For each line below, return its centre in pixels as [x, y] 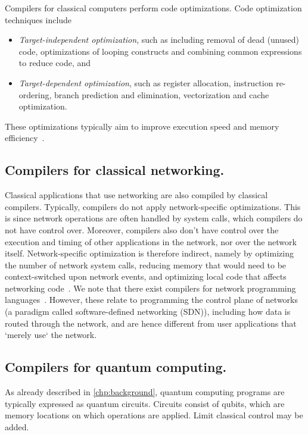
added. [17, 426]
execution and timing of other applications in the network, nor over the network [151, 241]
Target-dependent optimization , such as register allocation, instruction [146, 82]
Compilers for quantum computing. [116, 367]
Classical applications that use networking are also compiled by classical [136, 195]
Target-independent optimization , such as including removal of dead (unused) [159, 40]
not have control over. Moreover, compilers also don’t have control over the [142, 229]
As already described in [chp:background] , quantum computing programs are [145, 392]
